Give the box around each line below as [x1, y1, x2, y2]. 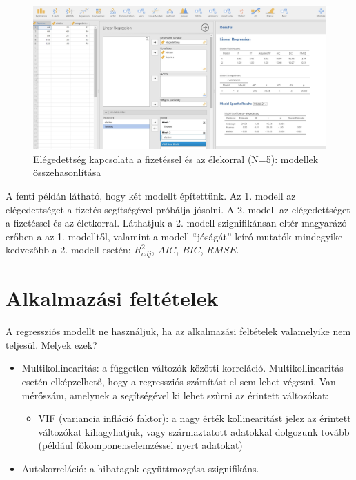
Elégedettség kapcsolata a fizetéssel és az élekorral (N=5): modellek [33, 151, 319, 166]
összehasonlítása [33, 165, 101, 180]
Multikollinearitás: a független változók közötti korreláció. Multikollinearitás [21, 361, 344, 375]
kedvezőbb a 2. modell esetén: [6, 242, 131, 257]
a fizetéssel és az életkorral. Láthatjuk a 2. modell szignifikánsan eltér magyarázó [6, 215, 347, 230]
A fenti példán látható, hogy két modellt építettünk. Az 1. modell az [6, 189, 296, 203]
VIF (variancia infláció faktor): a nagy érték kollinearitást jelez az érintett [38, 411, 351, 425]
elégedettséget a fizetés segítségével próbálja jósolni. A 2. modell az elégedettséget [6, 202, 350, 216]
